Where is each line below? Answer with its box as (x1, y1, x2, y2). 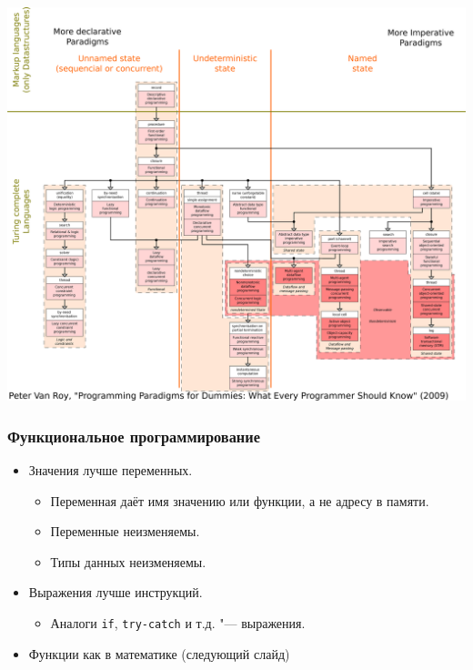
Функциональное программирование (7, 424, 260, 447)
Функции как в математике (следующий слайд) (28, 644, 290, 663)
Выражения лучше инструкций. (28, 583, 203, 602)
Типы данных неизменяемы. (50, 552, 206, 571)
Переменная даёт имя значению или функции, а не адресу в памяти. (50, 491, 429, 510)
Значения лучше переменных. (28, 460, 193, 479)
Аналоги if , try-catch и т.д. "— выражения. (50, 613, 306, 632)
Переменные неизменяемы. (50, 522, 200, 541)
